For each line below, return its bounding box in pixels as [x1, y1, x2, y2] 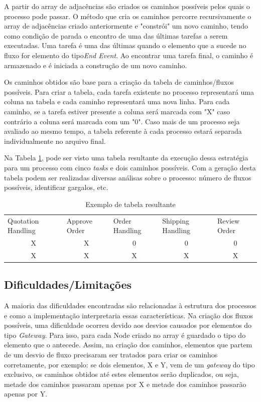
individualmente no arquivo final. [4, 135, 106, 146]
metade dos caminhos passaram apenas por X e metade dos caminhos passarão [4, 378, 246, 389]
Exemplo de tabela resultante [85, 198, 176, 209]
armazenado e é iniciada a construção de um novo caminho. [4, 60, 187, 70]
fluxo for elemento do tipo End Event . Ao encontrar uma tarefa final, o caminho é [4, 50, 253, 60]
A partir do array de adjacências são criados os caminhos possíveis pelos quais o [4, 1, 250, 11]
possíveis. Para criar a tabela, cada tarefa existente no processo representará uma [4, 86, 254, 97]
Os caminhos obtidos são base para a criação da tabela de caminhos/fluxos [4, 77, 234, 87]
